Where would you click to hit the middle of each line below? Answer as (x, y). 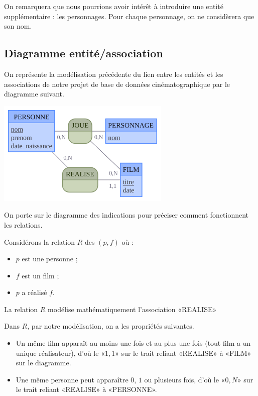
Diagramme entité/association (84, 53)
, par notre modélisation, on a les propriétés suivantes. (111, 326)
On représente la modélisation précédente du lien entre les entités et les (114, 74)
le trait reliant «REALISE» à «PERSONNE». (86, 389)
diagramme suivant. (34, 94)
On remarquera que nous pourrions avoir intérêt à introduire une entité (114, 6)
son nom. (18, 26)
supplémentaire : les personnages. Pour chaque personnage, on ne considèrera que (129, 16)
